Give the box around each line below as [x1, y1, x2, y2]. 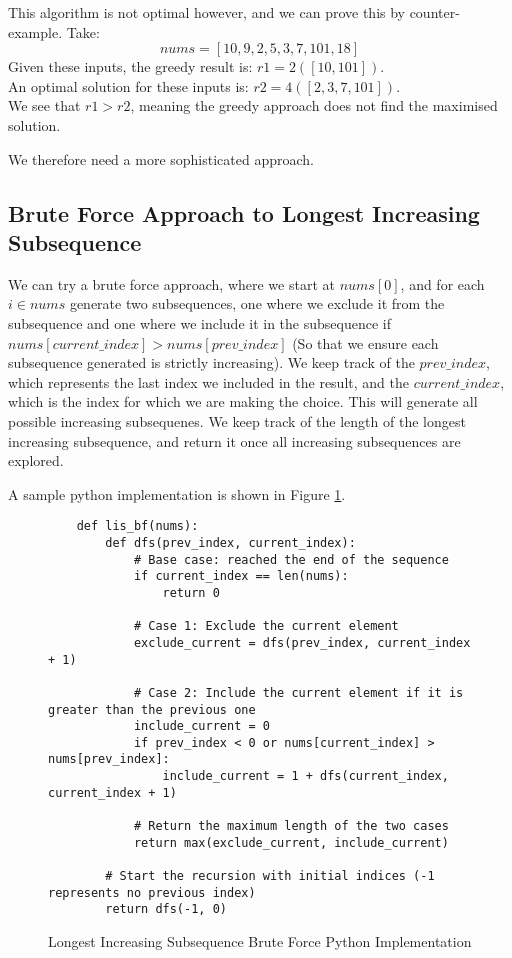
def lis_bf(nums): [76, 519, 199, 534]
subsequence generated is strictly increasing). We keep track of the [8, 352, 415, 373]
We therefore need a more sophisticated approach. [8, 148, 314, 169]
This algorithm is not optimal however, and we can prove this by [8, 2, 405, 22]
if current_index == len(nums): [133, 569, 349, 584]
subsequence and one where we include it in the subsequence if [8, 312, 391, 333]
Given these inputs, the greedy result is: [8, 56, 253, 77]
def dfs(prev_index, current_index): [105, 535, 356, 550]
